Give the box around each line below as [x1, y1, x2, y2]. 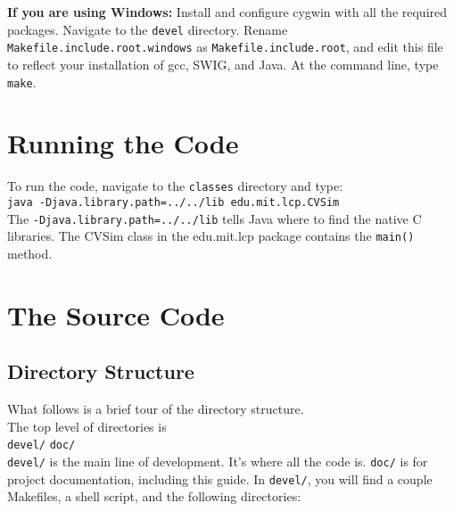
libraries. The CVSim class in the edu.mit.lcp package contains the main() [7, 227, 415, 245]
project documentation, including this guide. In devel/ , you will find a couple [7, 469, 433, 488]
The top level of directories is [7, 416, 167, 435]
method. [7, 243, 53, 262]
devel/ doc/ [7, 439, 76, 452]
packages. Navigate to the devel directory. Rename [7, 20, 288, 38]
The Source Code [7, 296, 225, 333]
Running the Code [7, 125, 239, 161]
